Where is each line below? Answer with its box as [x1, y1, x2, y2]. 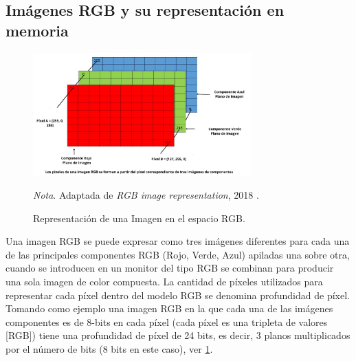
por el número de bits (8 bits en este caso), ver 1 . [5, 342, 213, 355]
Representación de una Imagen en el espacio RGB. [33, 210, 245, 225]
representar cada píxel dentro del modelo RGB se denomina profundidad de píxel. [5, 287, 350, 302]
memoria [5, 19, 69, 41]
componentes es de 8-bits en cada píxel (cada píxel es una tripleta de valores [5, 314, 328, 329]
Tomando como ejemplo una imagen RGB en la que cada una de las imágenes [5, 301, 333, 316]
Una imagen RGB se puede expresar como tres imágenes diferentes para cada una [5, 234, 350, 248]
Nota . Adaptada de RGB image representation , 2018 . [33, 188, 259, 202]
